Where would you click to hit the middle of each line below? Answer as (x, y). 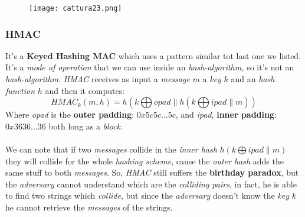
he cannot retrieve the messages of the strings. (89, 207)
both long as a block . (86, 126)
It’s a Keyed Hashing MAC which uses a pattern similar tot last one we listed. (153, 55)
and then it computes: (85, 90)
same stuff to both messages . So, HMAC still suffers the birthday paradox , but (152, 172)
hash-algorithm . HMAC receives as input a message (98, 79)
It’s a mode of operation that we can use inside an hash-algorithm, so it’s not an (150, 67)
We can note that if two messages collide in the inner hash (111, 149)
